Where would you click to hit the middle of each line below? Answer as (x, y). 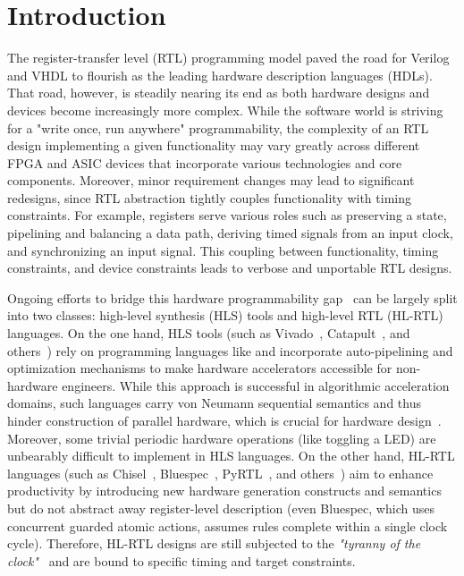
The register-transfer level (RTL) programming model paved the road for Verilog (228, 58)
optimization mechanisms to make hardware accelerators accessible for (200, 368)
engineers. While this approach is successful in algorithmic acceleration (256, 385)
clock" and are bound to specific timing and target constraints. (181, 560)
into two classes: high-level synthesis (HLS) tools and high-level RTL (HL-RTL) (225, 315)
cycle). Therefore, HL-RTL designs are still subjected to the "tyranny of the (214, 543)
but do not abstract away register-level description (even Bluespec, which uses (221, 508)
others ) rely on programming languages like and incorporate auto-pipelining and (230, 350)
